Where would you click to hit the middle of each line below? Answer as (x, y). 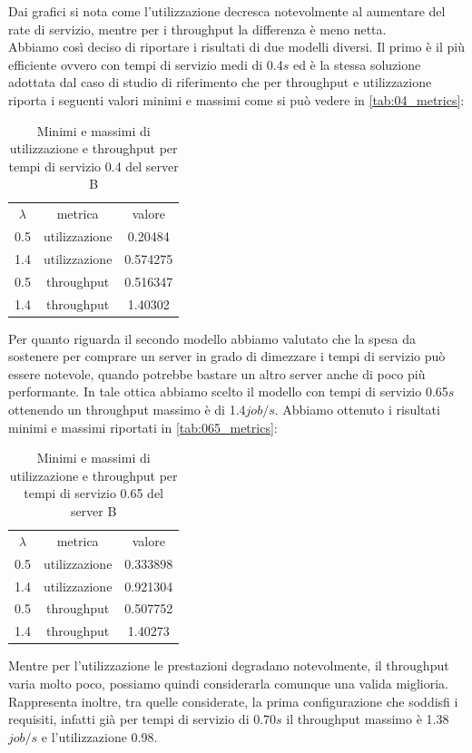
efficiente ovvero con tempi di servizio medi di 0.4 (146, 64)
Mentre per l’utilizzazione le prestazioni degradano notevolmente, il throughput (229, 665)
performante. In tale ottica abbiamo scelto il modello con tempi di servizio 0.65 (228, 391)
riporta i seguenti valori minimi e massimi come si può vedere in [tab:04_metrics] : (236, 99)
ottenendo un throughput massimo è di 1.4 (127, 410)
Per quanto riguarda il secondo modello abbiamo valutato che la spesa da (212, 338)
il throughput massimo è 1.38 (368, 719)
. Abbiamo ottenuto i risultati (357, 410)
